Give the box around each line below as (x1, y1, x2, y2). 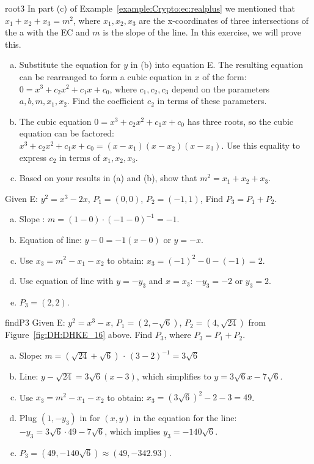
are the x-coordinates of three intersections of (139, 13, 309, 26)
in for (79, 411, 100, 424)
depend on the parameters (171, 82, 269, 95)
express (19, 151, 46, 163)
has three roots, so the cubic (187, 114, 294, 127)
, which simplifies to (136, 370, 211, 383)
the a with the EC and (5, 26, 90, 39)
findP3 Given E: (5, 316, 65, 329)
